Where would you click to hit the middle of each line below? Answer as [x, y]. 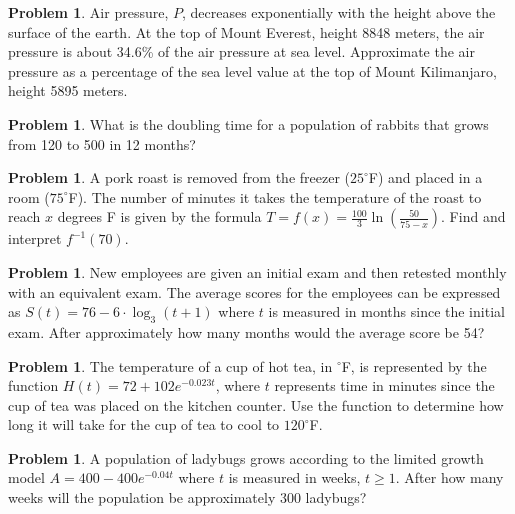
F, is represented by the [414, 365]
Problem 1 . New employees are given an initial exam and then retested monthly [257, 271]
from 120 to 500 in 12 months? [102, 143]
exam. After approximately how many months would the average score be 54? [246, 331]
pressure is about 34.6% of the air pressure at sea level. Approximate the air [241, 51]
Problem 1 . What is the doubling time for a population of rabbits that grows [248, 123]
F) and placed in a [425, 177]
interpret [35, 238]
